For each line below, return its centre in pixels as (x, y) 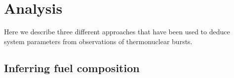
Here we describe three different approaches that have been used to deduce (117, 32)
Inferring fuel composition (72, 67)
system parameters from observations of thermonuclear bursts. (98, 41)
